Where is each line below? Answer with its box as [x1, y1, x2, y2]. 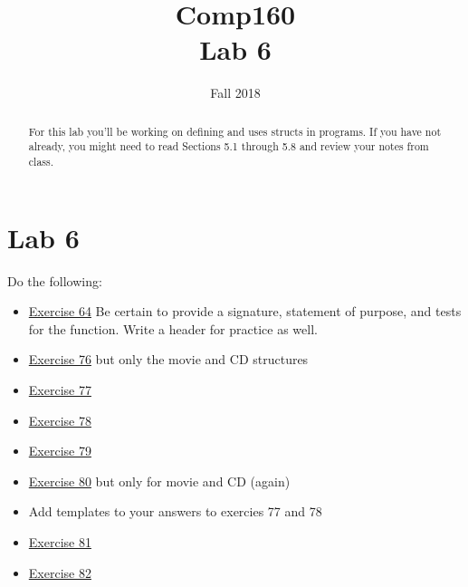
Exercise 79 [28, 441, 91, 460]
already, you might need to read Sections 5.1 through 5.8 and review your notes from [28, 139, 429, 154]
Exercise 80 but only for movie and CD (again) [28, 471, 291, 490]
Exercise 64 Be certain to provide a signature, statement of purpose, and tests [28, 302, 462, 321]
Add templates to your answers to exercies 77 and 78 [28, 502, 322, 521]
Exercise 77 [28, 380, 91, 399]
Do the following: [7, 271, 102, 290]
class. [28, 154, 54, 169]
